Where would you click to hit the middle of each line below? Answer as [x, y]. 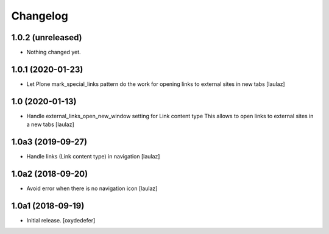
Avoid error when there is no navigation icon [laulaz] [92, 188]
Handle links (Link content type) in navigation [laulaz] [93, 157]
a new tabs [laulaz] [50, 124]
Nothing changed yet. [54, 52]
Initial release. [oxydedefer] [61, 220]
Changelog [40, 16]
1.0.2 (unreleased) [47, 37]
